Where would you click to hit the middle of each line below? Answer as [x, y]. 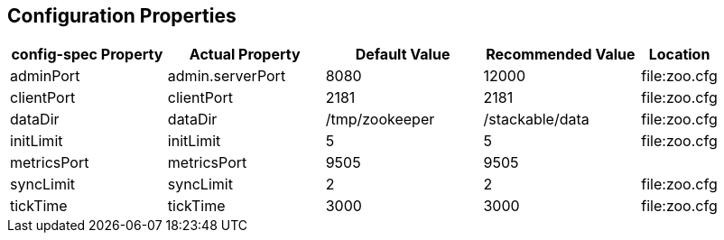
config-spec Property [87, 55]
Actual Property [245, 55]
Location [679, 55]
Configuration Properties [122, 16]
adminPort [45, 76]
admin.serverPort [227, 76]
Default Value [403, 55]
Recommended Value [561, 55]
